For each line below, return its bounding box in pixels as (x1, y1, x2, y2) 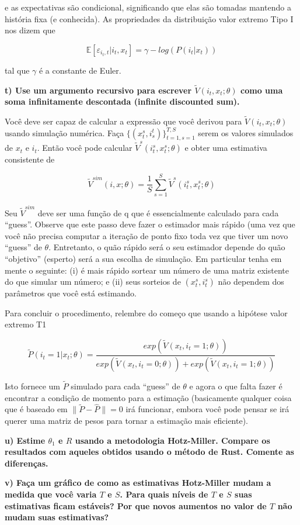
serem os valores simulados (198, 126, 294, 139)
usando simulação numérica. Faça (5, 126, 124, 139)
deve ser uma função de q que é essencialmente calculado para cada (37, 206, 279, 219)
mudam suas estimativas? (5, 511, 109, 523)
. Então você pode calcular (37, 141, 132, 154)
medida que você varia (5, 488, 97, 500)
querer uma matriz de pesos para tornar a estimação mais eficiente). (5, 414, 248, 426)
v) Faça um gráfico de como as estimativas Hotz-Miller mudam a (5, 476, 271, 489)
